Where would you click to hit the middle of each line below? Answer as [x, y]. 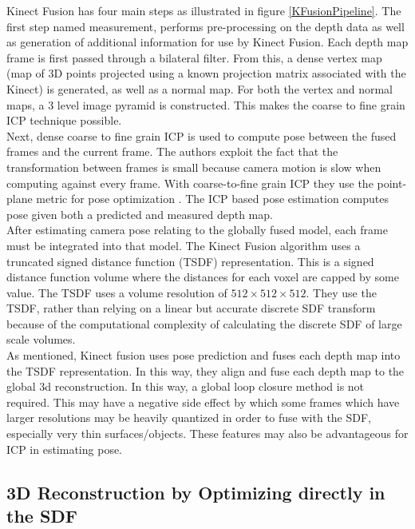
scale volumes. [41, 339]
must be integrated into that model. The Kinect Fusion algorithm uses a [184, 245]
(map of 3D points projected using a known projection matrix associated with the [206, 73]
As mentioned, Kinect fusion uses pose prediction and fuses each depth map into [204, 355]
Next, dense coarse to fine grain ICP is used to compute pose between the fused [202, 135]
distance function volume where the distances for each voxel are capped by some [203, 277]
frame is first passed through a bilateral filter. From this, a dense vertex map [194, 57]
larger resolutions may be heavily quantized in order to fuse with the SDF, [189, 418]
